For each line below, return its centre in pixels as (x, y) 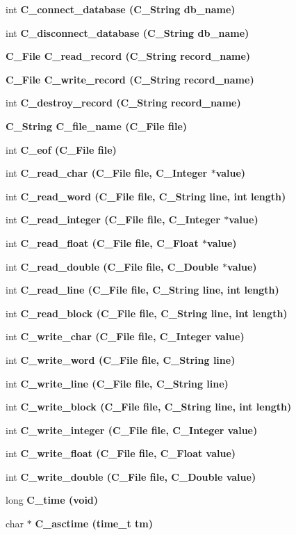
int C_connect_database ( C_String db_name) (121, 9)
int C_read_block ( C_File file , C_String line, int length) (147, 313)
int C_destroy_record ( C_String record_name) (123, 103)
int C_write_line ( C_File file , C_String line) (117, 383)
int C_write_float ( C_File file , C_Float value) (121, 453)
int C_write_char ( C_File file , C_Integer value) (125, 336)
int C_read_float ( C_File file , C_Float (102, 242)
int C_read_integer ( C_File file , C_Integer (113, 219)
